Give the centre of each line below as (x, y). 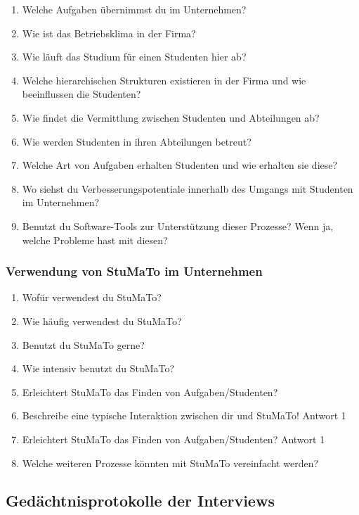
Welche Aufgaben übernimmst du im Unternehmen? (134, 9)
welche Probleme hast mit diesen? (95, 240)
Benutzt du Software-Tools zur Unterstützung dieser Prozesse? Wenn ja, (178, 225)
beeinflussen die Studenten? (81, 94)
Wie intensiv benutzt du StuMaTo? (98, 368)
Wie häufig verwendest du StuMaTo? (102, 320)
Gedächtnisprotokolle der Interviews (140, 501)
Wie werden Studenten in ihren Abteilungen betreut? (137, 141)
